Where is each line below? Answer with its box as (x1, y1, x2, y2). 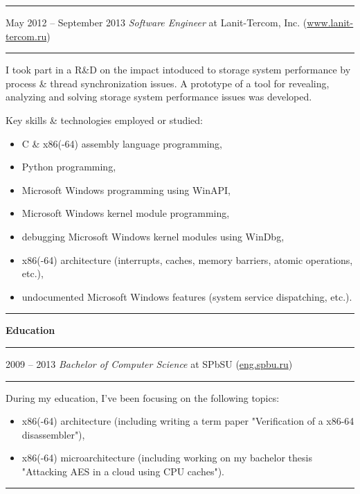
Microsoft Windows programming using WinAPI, (21, 182, 231, 197)
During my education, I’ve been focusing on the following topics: (6, 390, 280, 405)
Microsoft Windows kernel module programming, (21, 206, 230, 220)
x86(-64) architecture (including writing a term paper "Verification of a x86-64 (21, 414, 354, 428)
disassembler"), (21, 427, 85, 441)
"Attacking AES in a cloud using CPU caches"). (21, 464, 224, 478)
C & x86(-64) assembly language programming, (21, 136, 222, 150)
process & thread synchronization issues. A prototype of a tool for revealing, (6, 76, 330, 90)
